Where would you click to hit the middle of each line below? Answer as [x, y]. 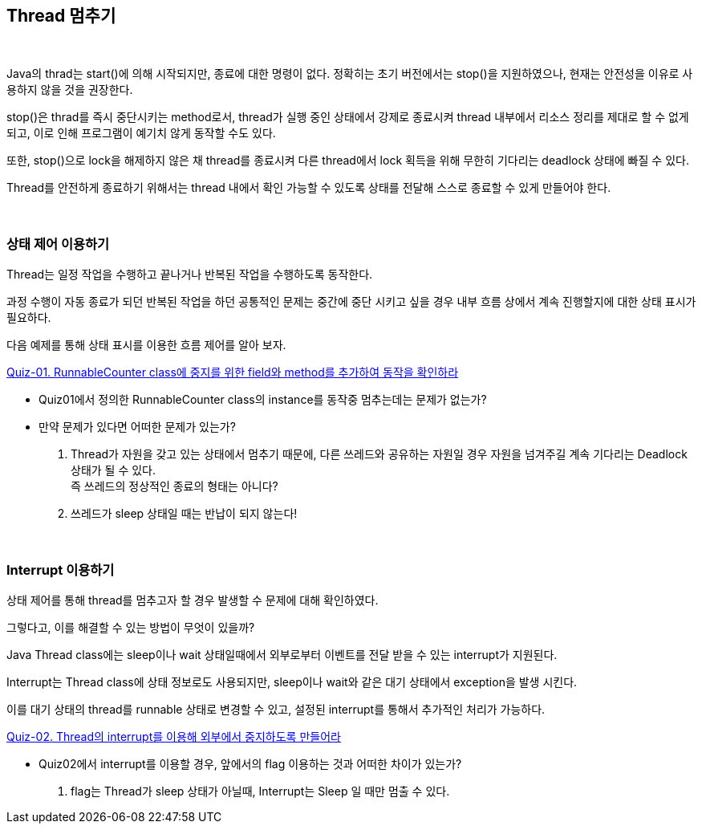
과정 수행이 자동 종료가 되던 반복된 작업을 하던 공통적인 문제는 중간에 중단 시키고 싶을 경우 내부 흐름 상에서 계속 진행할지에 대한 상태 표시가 [351, 302]
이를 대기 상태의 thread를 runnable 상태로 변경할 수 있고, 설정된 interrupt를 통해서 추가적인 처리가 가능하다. [276, 709]
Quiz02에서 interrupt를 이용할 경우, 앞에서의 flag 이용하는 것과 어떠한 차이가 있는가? [250, 763]
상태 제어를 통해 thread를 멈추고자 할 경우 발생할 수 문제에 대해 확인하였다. [193, 600]
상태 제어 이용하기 [58, 244]
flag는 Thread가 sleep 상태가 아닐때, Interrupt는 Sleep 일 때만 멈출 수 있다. [260, 791]
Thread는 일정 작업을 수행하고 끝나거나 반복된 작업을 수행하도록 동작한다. [190, 275]
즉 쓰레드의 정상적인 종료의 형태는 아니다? [174, 486]
